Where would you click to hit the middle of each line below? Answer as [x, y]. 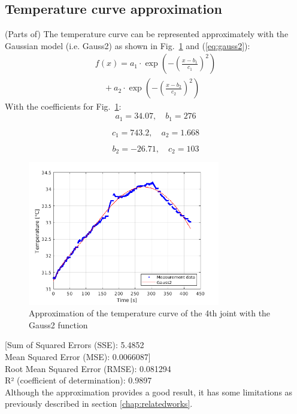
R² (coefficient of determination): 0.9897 [78, 380]
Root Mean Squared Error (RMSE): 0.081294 [88, 368]
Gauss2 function [58, 324]
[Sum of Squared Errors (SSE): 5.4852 [75, 345]
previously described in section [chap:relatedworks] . [99, 404]
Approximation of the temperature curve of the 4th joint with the [150, 313]
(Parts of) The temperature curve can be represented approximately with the [147, 34]
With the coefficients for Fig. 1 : [63, 106]
